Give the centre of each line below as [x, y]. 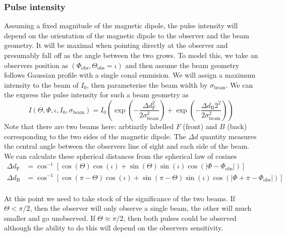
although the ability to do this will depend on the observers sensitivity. [114, 228]
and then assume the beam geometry [182, 65]
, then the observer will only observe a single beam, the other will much [141, 208]
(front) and [200, 126]
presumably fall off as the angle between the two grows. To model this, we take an [131, 55]
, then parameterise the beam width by [147, 84]
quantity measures [228, 136]
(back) [237, 126]
